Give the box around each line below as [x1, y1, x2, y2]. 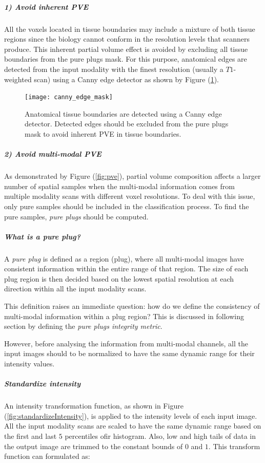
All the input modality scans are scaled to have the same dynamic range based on [4, 420, 261, 431]
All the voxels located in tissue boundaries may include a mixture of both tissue [4, 23, 255, 34]
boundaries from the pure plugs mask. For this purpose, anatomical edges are [4, 53, 247, 64]
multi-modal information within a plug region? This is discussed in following [4, 310, 244, 321]
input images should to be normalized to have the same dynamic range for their [4, 348, 255, 359]
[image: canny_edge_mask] [25, 94, 113, 101]
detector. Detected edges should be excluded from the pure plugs [25, 118, 229, 129]
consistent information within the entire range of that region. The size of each [4, 263, 249, 274]
